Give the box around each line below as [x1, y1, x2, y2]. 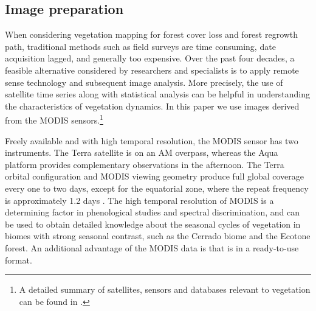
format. [5, 253, 32, 266]
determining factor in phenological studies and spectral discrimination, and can [5, 206, 300, 218]
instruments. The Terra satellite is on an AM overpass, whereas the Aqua [5, 146, 278, 159]
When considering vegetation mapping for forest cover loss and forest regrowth [5, 28, 298, 41]
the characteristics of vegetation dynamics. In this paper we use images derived [5, 99, 300, 112]
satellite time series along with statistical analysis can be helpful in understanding [5, 88, 310, 100]
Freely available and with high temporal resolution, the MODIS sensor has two [5, 134, 298, 147]
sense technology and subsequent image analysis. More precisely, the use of [5, 75, 283, 88]
